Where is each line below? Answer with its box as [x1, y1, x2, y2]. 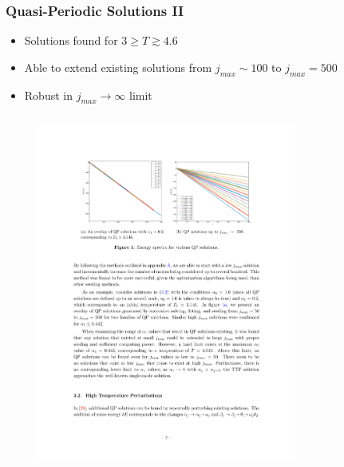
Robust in [24, 86, 73, 103]
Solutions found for [24, 32, 118, 49]
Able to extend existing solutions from [24, 58, 212, 75]
